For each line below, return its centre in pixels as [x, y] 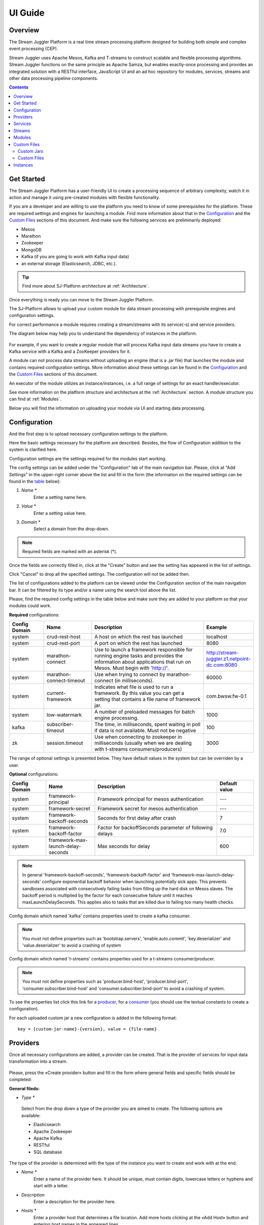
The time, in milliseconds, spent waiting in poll [147, 724]
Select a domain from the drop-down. [71, 529]
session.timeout [65, 743]
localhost [217, 637]
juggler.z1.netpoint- [229, 659]
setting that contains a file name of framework [147, 699]
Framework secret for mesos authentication [148, 808]
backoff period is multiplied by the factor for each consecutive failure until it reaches [107, 895]
